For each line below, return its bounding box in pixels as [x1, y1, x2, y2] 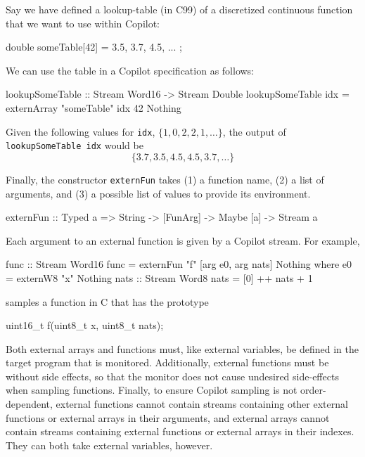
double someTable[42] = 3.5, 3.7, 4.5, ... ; [6, 39, 182, 54]
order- [300, 382, 326, 397]
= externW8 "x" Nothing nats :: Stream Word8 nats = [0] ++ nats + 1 [6, 270, 313, 285]
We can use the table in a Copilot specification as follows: [6, 63, 255, 77]
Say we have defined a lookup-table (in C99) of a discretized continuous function [6, 2, 353, 16]
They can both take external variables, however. [6, 437, 213, 452]
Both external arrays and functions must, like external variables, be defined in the [6, 341, 359, 356]
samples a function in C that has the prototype [6, 294, 209, 309]
